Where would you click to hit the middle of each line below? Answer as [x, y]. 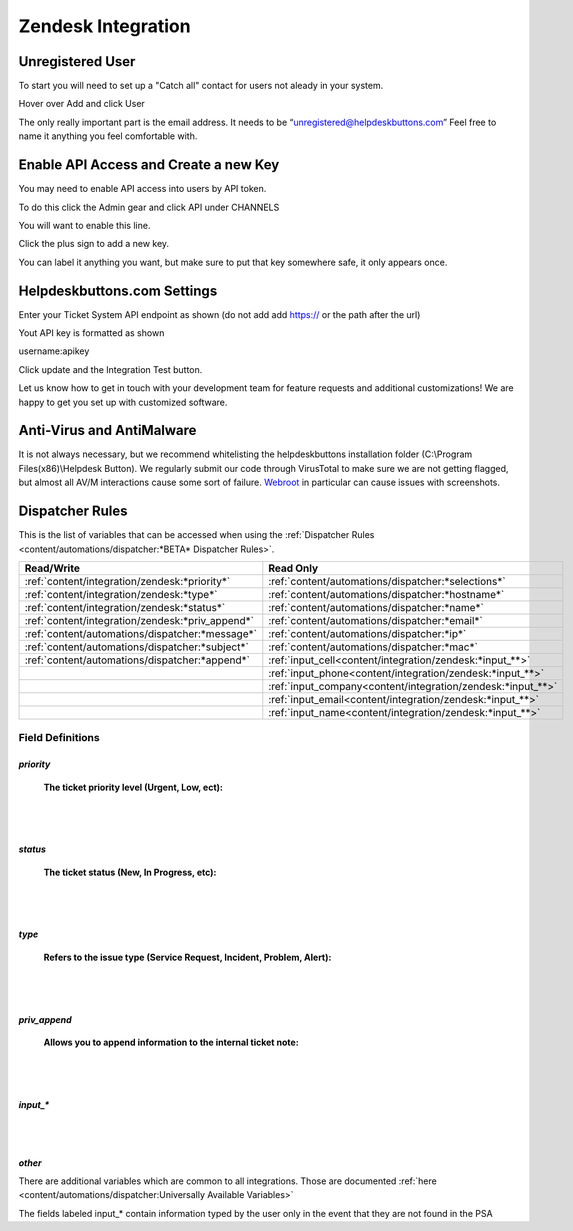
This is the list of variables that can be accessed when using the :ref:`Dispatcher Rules [196, 535]
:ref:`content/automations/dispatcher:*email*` [376, 620]
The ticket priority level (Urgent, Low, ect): [133, 787]
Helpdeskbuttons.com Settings [118, 290]
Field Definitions [59, 738]
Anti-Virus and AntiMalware [107, 430]
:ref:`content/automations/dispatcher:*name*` [376, 607]
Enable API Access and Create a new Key [149, 165]
